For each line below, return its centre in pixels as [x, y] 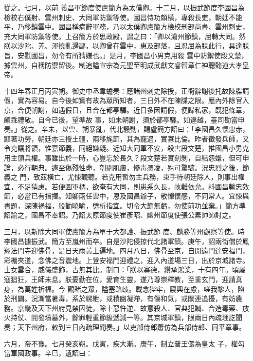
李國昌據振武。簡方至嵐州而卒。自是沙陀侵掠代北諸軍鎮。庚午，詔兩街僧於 [123, 241]
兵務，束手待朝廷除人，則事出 [190, 177]
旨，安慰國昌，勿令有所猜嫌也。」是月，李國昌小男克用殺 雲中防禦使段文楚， [126, 55]
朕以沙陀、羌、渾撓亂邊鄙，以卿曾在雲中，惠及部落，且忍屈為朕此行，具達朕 [126, 46]
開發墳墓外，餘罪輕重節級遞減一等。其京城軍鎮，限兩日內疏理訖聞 [136, 317]
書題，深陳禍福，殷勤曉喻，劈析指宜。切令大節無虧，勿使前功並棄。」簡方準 [125, 205]
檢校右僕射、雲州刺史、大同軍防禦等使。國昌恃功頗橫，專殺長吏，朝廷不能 [123, 17]
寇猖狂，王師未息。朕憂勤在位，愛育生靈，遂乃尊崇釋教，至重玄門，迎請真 [123, 279]
